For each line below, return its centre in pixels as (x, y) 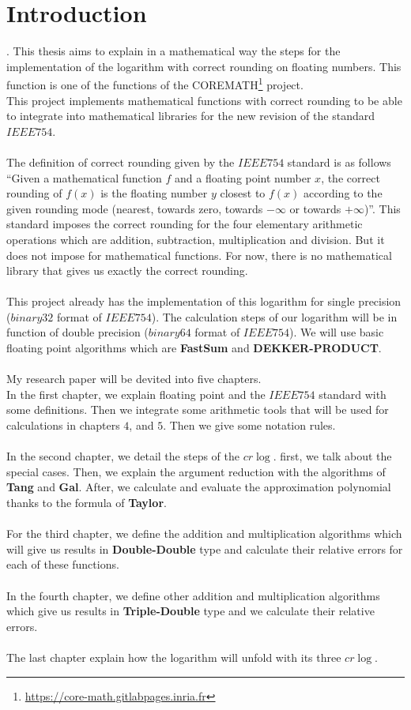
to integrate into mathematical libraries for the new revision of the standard (190, 116)
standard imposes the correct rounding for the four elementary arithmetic (185, 224)
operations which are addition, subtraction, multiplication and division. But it (196, 239)
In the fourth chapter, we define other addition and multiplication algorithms (193, 595)
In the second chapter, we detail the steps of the (123, 456)
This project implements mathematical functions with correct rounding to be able (204, 100)
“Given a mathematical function (84, 177)
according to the (343, 193)
